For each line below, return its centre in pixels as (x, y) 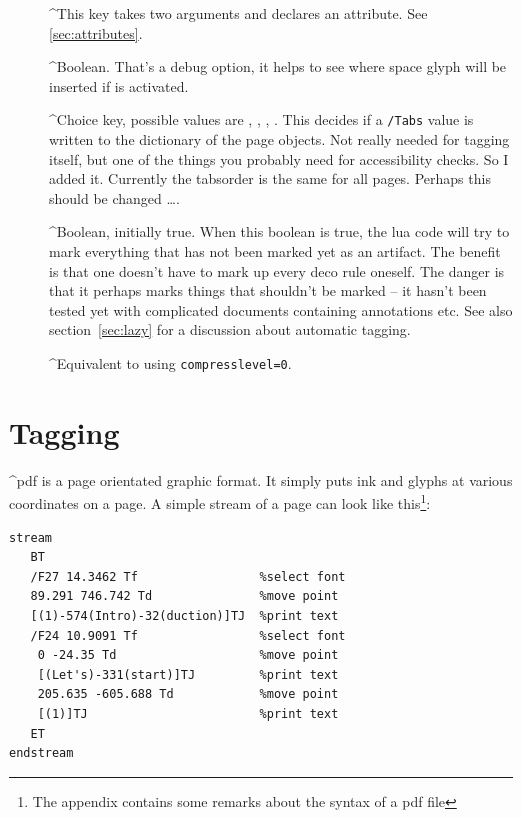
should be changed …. (114, 197)
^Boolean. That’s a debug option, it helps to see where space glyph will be (278, 66)
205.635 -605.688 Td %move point (188, 694)
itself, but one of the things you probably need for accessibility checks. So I (279, 158)
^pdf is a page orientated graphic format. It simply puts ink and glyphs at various (261, 479)
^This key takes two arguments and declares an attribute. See (238, 13)
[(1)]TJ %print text (188, 713)
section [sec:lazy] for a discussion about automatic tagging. (230, 329)
